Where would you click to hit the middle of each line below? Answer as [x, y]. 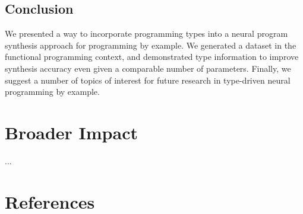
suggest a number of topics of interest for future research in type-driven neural [148, 80]
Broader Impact [71, 132]
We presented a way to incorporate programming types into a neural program [146, 33]
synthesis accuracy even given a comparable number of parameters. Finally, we [148, 68]
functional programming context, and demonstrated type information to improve [152, 57]
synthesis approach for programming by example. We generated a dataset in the [151, 45]
